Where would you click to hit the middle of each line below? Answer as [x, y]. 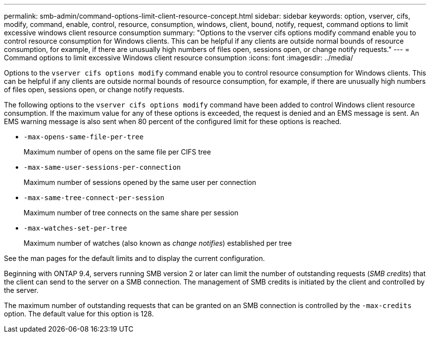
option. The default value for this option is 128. [79, 314]
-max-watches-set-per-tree [75, 228]
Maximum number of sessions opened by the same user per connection [140, 182]
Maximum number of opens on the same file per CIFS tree [117, 152]
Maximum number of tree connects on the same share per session [131, 213]
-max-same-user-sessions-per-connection [102, 167]
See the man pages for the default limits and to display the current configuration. [134, 258]
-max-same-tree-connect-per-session [94, 198]
